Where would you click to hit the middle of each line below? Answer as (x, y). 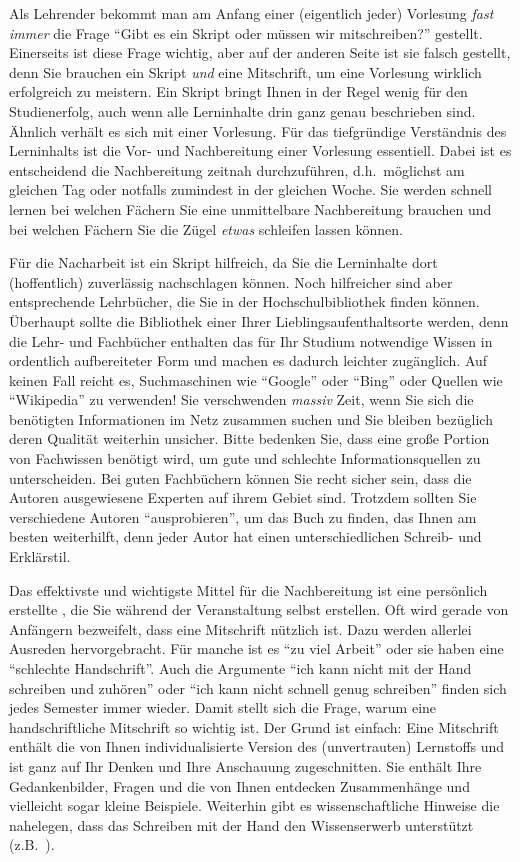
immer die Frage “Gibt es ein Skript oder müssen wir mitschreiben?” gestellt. (246, 32)
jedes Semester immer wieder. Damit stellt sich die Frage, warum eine (223, 707)
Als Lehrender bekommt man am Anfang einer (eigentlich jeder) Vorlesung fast (251, 13)
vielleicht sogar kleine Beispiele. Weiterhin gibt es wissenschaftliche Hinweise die (254, 805)
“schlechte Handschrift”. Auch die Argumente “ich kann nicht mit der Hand (240, 668)
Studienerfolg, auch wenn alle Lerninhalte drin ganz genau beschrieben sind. (242, 110)
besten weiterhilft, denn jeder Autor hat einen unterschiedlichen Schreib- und (245, 536)
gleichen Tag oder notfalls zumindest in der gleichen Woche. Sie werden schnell (250, 189)
